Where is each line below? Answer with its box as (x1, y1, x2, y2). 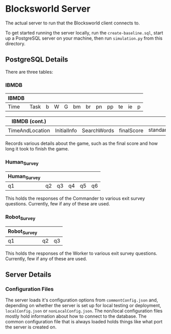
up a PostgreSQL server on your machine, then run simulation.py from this (5, 35, 163, 41)
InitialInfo (55, 127, 77, 134)
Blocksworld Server (5, 3, 91, 15)
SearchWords (81, 127, 115, 134)
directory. (5, 40, 25, 46)
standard (148, 127, 170, 134)
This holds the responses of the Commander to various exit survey (5, 195, 145, 201)
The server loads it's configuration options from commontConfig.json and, (5, 297, 158, 303)
